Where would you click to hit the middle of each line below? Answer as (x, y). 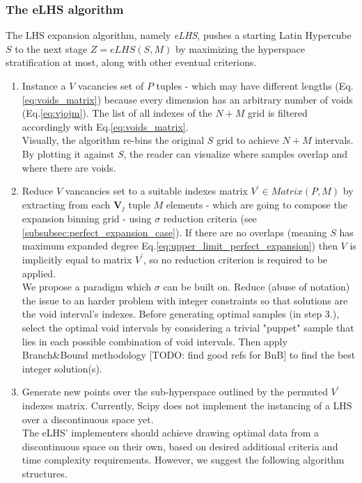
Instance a (44, 85)
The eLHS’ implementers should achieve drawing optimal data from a (171, 433)
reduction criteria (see (210, 219)
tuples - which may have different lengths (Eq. (255, 85)
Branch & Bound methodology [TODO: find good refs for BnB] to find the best (189, 355)
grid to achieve (247, 140)
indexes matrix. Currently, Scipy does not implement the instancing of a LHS (187, 405)
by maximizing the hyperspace (240, 48)
